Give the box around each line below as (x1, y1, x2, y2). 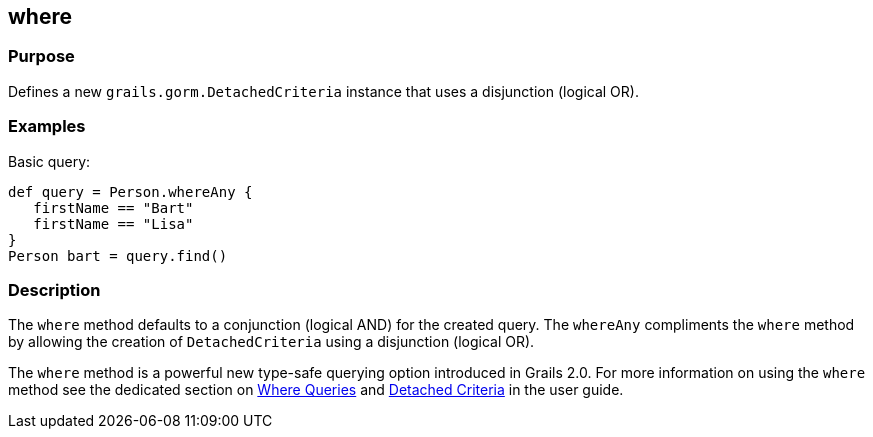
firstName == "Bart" (33, 199, 194, 216)
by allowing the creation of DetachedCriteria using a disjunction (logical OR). (8, 333, 535, 351)
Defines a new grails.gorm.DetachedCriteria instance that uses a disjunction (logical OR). (8, 82, 639, 100)
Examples (8, 116, 86, 137)
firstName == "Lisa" (33, 215, 194, 232)
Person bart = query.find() (8, 247, 228, 264)
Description (8, 279, 101, 300)
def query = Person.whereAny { (8, 183, 253, 200)
